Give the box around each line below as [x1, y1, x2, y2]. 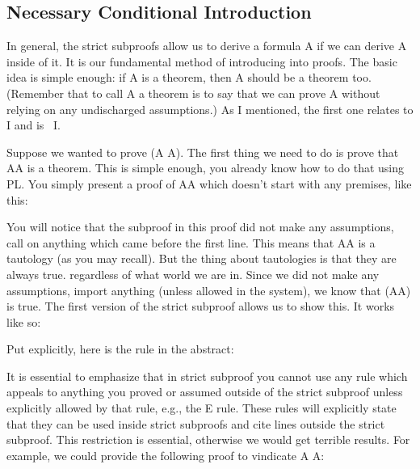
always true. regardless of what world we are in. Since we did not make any [6, 265, 380, 282]
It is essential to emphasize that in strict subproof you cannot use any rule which [6, 367, 408, 384]
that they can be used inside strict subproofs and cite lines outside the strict [6, 415, 385, 432]
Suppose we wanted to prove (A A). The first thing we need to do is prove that [6, 143, 399, 160]
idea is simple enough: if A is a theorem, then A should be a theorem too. [6, 69, 372, 86]
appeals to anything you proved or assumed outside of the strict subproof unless [6, 383, 403, 400]
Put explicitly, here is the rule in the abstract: [6, 340, 234, 357]
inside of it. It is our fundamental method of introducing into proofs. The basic [6, 53, 397, 70]
